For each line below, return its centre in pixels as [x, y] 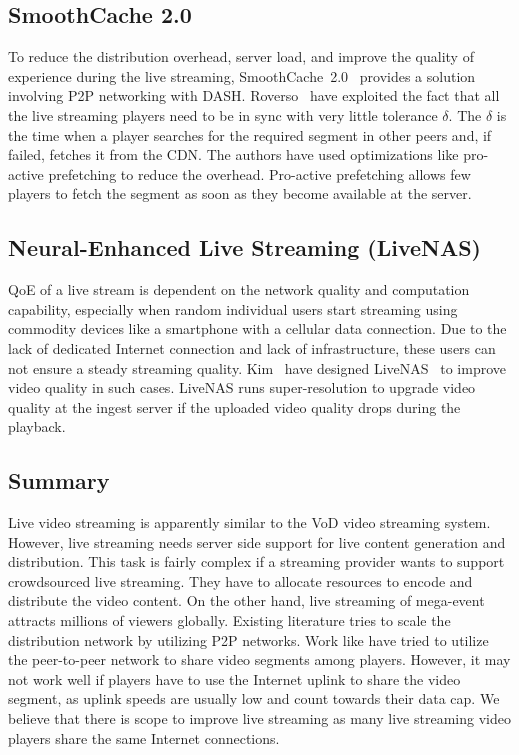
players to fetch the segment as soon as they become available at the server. [240, 193]
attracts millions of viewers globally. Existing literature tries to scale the [229, 620]
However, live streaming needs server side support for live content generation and [257, 541]
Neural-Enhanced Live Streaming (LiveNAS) [245, 247]
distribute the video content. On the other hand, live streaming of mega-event [246, 600]
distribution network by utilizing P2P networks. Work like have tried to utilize [248, 639]
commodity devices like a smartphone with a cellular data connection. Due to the [257, 328]
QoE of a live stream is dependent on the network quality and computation [239, 289]
